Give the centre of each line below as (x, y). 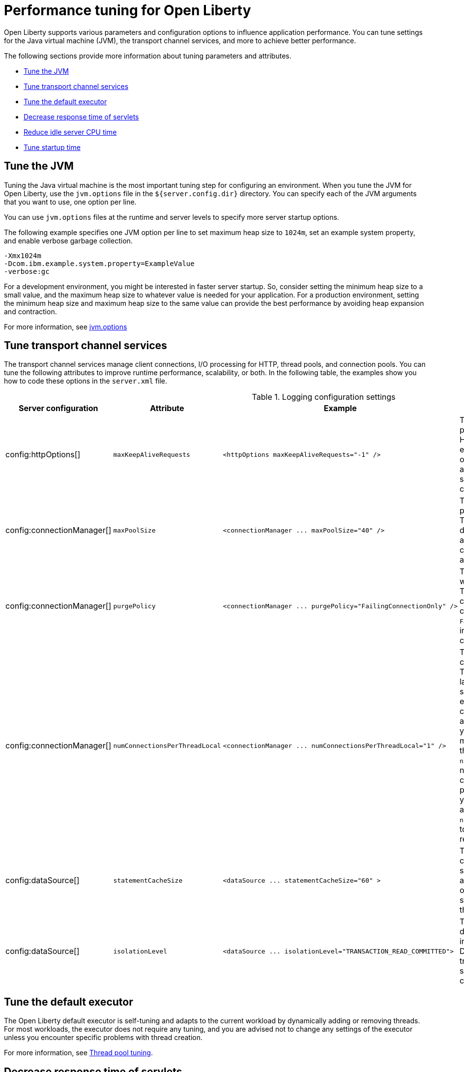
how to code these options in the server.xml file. (86, 381)
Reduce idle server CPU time (70, 132)
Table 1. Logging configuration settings (324, 397)
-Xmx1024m (23, 255)
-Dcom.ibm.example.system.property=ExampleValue (99, 263)
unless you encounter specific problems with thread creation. (103, 1038)
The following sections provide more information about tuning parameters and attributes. (148, 56)
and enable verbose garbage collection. (68, 240)
